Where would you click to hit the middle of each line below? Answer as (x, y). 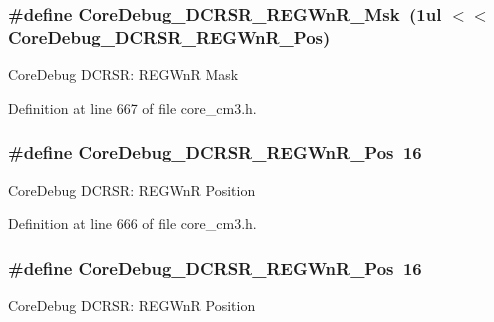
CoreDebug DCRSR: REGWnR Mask (123, 74)
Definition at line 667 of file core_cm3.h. (132, 107)
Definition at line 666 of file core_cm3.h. (132, 223)
